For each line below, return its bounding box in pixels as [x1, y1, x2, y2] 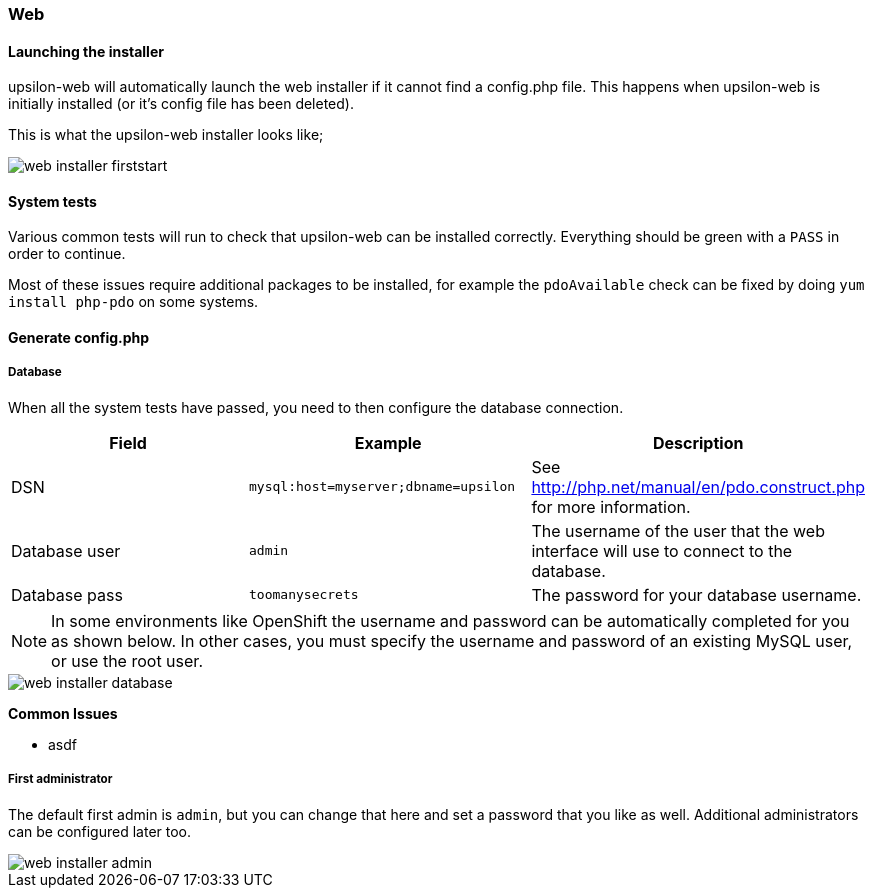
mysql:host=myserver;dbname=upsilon [249, 479, 516, 495]
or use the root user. [51, 650, 203, 671]
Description [652, 432, 744, 453]
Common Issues [8, 704, 118, 722]
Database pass [11, 584, 123, 605]
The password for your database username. [531, 584, 862, 605]
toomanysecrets [249, 587, 359, 603]
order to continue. [8, 245, 126, 263]
